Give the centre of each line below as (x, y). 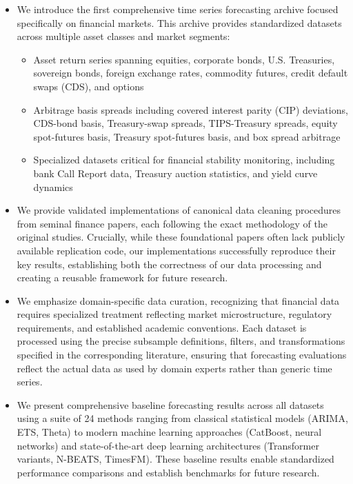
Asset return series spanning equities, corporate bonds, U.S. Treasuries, (184, 59)
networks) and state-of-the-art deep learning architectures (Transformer (168, 445)
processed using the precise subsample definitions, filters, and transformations (181, 341)
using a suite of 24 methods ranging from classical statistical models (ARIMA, (182, 418)
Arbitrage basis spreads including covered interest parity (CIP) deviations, (191, 109)
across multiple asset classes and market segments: (123, 36)
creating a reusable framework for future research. (122, 278)
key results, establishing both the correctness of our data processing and (169, 264)
